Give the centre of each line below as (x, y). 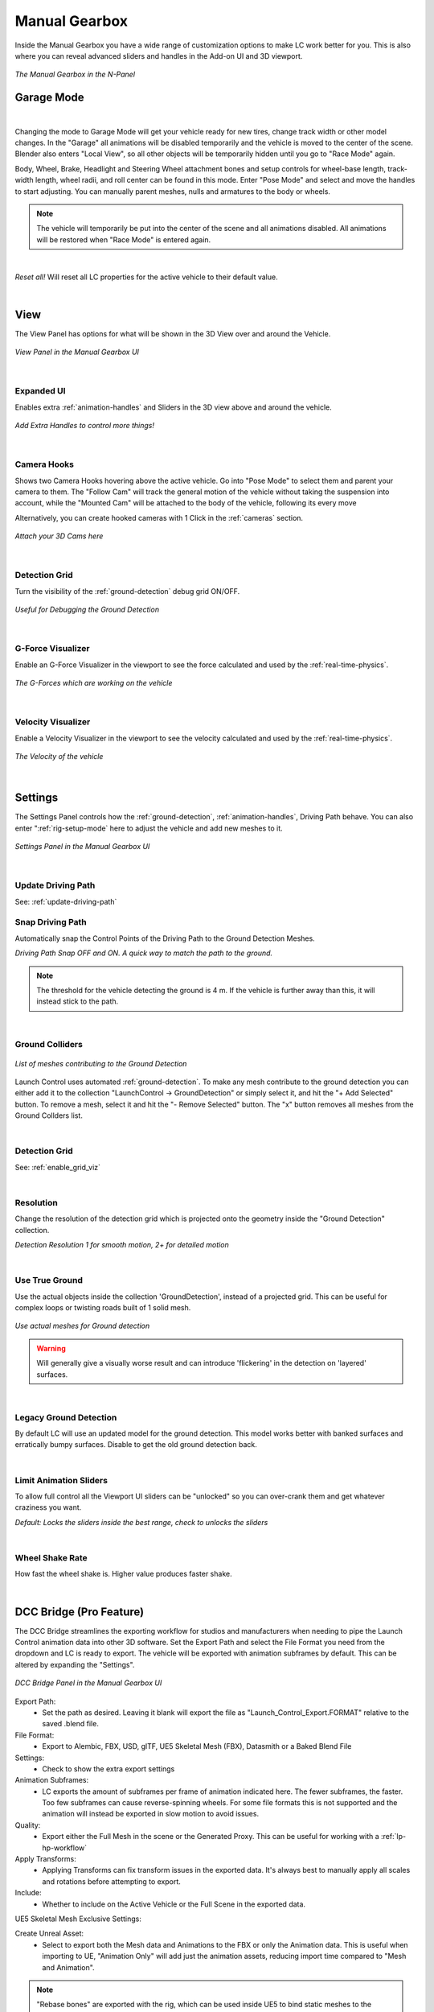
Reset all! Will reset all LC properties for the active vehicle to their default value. (146, 277)
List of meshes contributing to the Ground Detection (101, 1063)
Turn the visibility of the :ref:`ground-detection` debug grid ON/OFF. (127, 591)
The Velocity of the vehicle (59, 756)
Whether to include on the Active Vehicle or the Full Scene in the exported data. (174, 1904)
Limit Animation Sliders (61, 1480)
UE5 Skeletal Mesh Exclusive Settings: (78, 1919)
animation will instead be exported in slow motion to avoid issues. (151, 1814)
